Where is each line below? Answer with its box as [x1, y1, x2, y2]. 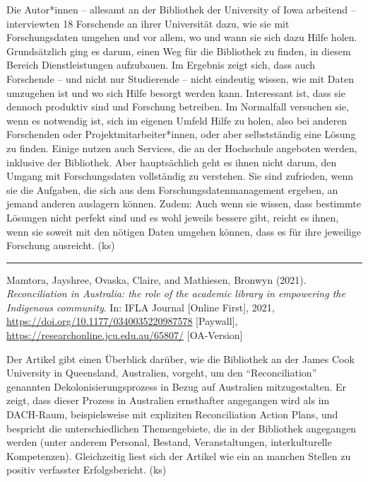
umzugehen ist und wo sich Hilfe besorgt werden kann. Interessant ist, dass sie [6, 85, 345, 100]
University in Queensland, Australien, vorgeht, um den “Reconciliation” [6, 365, 317, 380]
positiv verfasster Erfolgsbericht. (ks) [6, 462, 167, 477]
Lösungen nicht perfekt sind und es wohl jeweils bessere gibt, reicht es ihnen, [6, 210, 339, 224]
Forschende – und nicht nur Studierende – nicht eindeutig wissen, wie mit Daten [6, 71, 354, 86]
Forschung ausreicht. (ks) [6, 238, 115, 253]
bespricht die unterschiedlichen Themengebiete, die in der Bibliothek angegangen [6, 420, 357, 435]
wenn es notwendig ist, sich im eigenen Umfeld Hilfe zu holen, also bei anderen [6, 113, 348, 127]
